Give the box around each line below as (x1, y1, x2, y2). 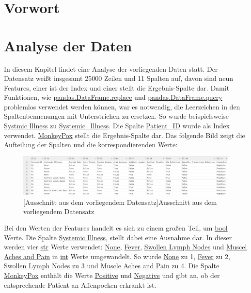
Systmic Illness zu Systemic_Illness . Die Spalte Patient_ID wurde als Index (4, 121, 230, 131)
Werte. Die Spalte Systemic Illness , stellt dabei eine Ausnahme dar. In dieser (4, 232, 232, 242)
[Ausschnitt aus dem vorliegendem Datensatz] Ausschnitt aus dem (23, 197, 217, 207)
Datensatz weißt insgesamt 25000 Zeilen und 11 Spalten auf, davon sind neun (4, 73, 234, 83)
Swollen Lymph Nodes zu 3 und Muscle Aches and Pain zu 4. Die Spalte (4, 261, 220, 271)
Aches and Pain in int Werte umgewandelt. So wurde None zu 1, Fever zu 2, (4, 251, 230, 261)
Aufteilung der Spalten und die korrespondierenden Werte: (4, 139, 178, 150)
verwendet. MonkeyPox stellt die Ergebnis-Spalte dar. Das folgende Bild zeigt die (4, 130, 245, 140)
